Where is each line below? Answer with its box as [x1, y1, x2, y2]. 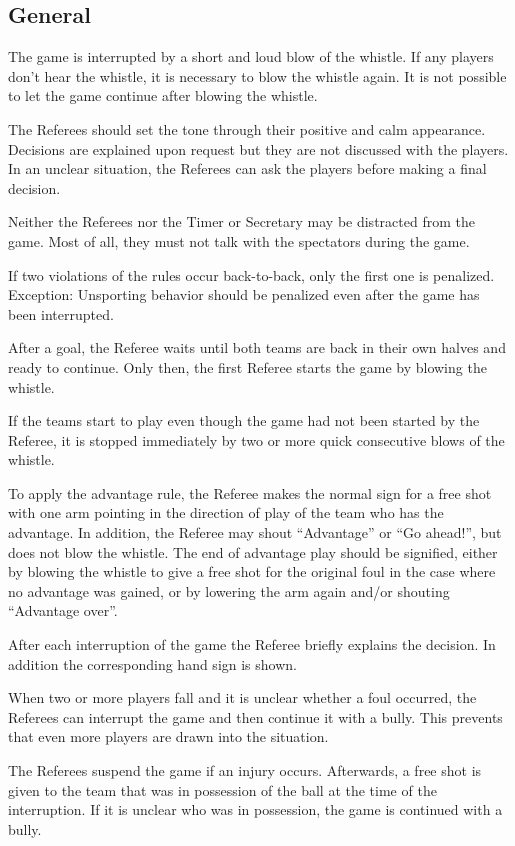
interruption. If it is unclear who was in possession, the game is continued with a [8, 799, 503, 820]
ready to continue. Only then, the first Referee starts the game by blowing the [8, 356, 487, 377]
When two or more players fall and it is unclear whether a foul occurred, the [8, 687, 477, 708]
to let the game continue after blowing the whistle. [8, 85, 318, 106]
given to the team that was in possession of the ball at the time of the [8, 779, 437, 800]
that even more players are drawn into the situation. [8, 726, 329, 747]
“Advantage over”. [8, 600, 118, 621]
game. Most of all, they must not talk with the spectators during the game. [8, 230, 470, 251]
